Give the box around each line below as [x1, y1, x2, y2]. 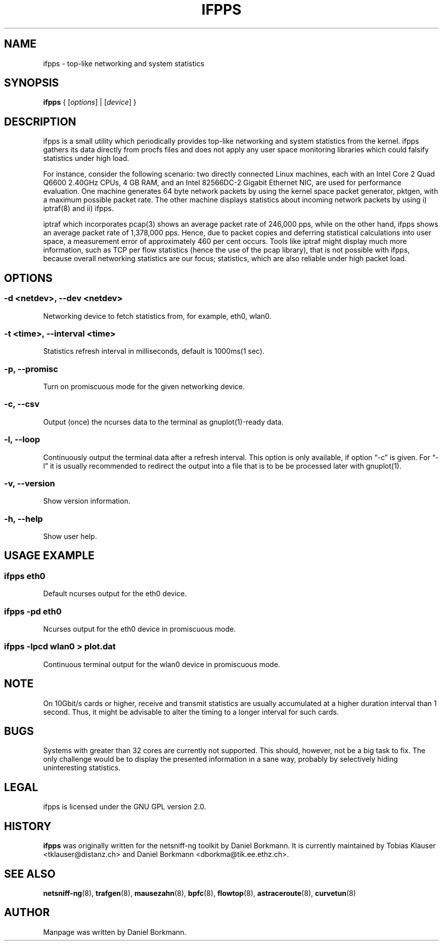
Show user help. [43, 532, 97, 541]
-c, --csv [4, 399, 40, 409]
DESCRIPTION [4, 115, 76, 128]
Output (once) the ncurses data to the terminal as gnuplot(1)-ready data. [43, 417, 284, 426]
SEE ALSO [4, 867, 56, 880]
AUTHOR [4, 906, 50, 919]
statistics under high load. [43, 154, 129, 163]
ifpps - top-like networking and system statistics [43, 59, 204, 68]
